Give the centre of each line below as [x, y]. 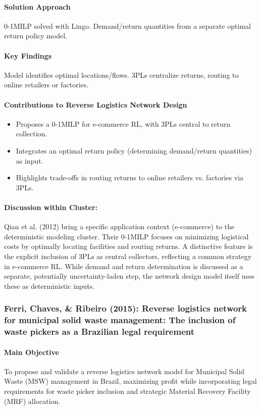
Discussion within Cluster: [51, 207]
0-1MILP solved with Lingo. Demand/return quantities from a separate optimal [127, 25]
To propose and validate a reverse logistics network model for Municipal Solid [124, 371]
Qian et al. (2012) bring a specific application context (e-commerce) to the [119, 226]
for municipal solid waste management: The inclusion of [120, 320]
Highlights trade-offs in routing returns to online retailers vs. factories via [130, 177]
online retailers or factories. [46, 85]
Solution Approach [37, 6]
